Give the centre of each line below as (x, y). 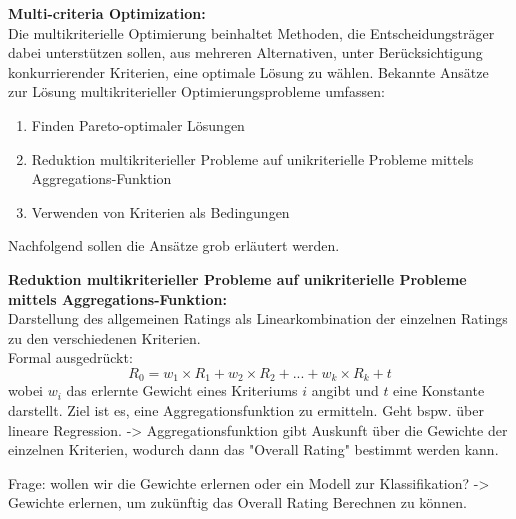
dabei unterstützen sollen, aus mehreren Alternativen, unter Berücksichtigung (245, 52)
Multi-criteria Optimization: (107, 13)
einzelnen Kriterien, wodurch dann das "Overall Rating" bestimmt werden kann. (253, 449)
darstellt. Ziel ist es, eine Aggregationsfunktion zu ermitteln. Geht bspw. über (246, 409)
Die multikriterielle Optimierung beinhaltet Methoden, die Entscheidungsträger (251, 32)
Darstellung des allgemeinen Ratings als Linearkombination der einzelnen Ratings (258, 318)
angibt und (345, 390)
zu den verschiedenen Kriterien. (104, 337)
